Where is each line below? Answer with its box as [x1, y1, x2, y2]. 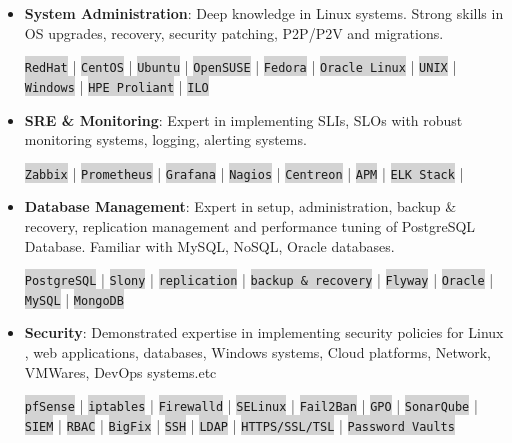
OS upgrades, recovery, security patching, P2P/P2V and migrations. [24, 22, 444, 43]
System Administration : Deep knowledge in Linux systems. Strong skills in [24, 3, 504, 23]
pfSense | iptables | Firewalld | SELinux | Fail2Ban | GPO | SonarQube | [24, 395, 478, 416]
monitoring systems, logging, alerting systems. [24, 129, 307, 150]
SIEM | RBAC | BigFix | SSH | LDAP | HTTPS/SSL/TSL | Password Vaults [24, 414, 455, 435]
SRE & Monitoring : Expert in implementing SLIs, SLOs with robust [24, 109, 463, 130]
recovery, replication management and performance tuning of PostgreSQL [24, 215, 476, 236]
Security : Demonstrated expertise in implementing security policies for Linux [24, 322, 504, 343]
